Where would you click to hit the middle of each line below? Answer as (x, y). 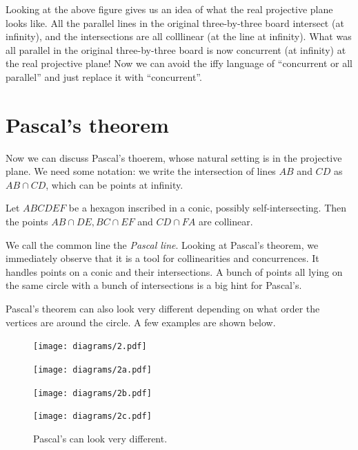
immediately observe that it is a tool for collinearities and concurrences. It (162, 258)
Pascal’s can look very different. (100, 438)
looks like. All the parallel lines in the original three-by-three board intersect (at (175, 22)
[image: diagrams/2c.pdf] (92, 416)
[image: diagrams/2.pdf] (90, 347)
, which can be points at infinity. (115, 184)
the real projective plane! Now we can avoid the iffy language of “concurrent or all (179, 63)
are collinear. (226, 222)
